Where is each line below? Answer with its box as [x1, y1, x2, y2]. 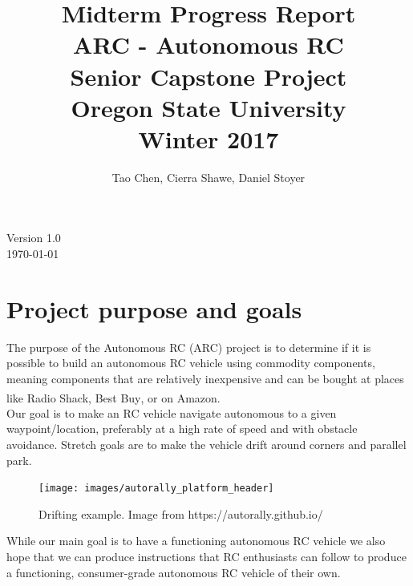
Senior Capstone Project [70, 59, 347, 92]
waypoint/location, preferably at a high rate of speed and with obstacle [6, 420, 358, 437]
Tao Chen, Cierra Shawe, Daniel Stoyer [111, 168, 306, 185]
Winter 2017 [138, 122, 279, 155]
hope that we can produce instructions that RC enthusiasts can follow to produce [6, 548, 407, 565]
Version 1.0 [6, 229, 61, 246]
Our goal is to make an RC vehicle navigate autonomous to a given [6, 404, 337, 421]
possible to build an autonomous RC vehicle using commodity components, [6, 354, 375, 371]
